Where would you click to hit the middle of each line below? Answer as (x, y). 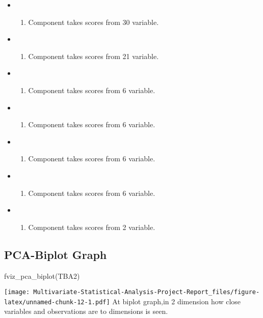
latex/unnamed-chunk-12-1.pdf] (57, 302)
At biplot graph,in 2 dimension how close (177, 301)
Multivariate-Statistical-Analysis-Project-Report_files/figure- (147, 292)
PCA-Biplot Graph (56, 254)
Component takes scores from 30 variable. (94, 22)
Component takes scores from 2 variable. (92, 227)
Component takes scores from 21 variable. (94, 56)
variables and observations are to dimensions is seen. (86, 311)
